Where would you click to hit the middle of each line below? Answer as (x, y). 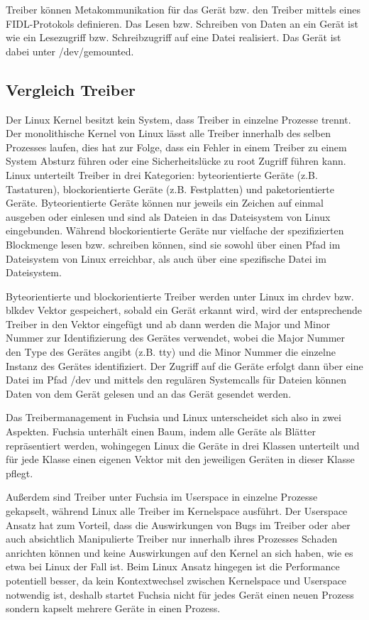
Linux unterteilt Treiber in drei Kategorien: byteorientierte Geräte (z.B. (162, 174)
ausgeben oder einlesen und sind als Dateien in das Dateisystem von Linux (168, 216)
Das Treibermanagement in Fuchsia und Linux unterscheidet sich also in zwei (174, 417)
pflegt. (20, 473)
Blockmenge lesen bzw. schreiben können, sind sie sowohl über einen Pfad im (173, 244)
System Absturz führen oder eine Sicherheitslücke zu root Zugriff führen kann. (176, 161)
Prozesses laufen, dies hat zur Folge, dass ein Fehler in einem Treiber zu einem (176, 147)
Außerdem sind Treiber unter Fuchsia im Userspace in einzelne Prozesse (162, 497)
